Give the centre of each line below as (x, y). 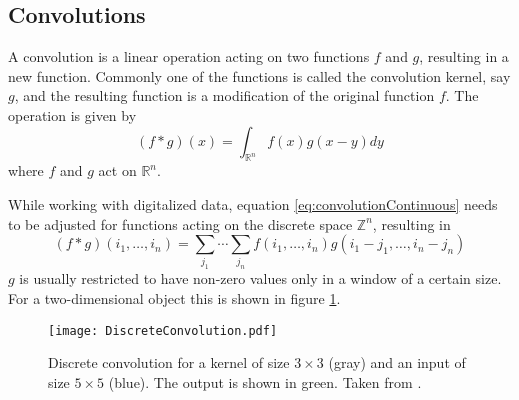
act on (117, 170)
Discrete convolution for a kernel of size (169, 362)
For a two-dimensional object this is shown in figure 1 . (174, 298)
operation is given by (72, 114)
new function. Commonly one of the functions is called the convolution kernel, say (259, 75)
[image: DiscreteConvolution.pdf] (163, 330)
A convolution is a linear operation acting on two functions (189, 56)
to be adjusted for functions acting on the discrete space (180, 223)
